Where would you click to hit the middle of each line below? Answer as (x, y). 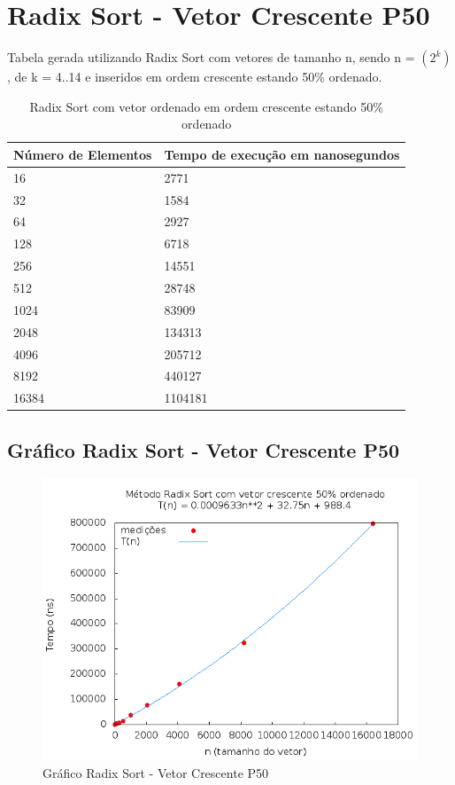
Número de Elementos (83, 154)
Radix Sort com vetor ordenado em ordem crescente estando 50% (206, 106)
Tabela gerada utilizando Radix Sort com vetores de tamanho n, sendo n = (211, 57)
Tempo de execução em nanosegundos (282, 154)
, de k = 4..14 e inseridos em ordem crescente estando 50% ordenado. (195, 77)
